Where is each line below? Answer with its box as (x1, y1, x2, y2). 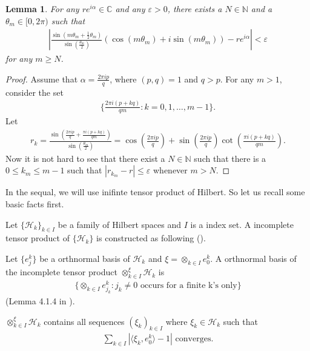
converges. (175, 335, 214, 344)
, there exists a (167, 2, 222, 15)
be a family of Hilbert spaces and (58, 218, 182, 230)
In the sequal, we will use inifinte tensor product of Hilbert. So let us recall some (5, 186, 305, 198)
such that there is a (194, 152, 266, 164)
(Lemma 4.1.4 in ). (5, 295, 75, 307)
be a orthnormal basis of (39, 252, 130, 264)
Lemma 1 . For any (5, 2, 79, 15)
